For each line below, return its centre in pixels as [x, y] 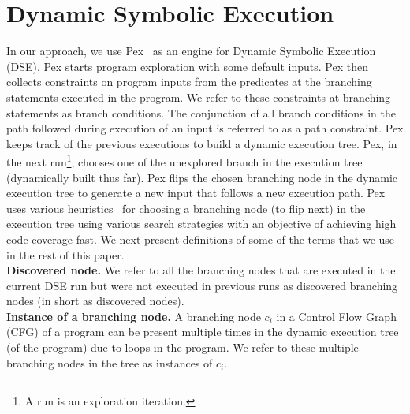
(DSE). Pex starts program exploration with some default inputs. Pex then [188, 66]
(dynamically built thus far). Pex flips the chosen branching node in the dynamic [202, 177]
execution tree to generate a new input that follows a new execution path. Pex [196, 193]
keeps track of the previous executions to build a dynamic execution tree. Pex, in [202, 143]
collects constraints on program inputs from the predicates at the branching [189, 82]
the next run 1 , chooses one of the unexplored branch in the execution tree [184, 160]
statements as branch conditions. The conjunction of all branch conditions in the [201, 112]
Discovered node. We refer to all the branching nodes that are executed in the [201, 270]
